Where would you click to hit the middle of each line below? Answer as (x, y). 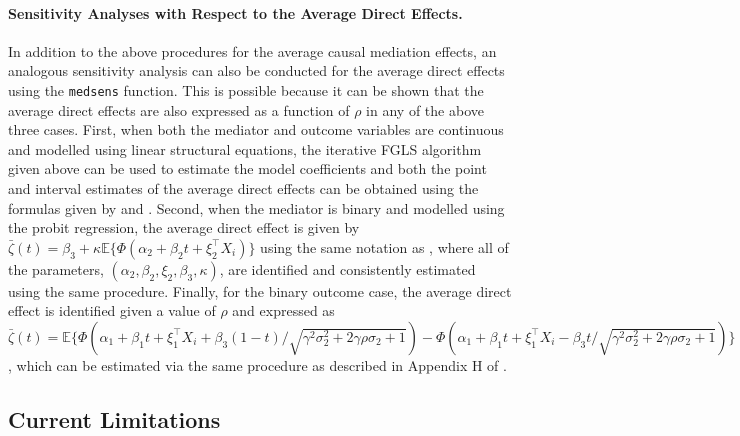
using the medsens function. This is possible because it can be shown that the (246, 89)
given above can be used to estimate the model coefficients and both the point (247, 168)
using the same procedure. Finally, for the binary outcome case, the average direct (260, 290)
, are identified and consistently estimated (347, 268)
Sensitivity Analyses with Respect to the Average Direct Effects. (235, 12)
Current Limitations (114, 418)
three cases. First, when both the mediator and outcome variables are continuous (256, 129)
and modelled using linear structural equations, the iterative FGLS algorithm (245, 148)
